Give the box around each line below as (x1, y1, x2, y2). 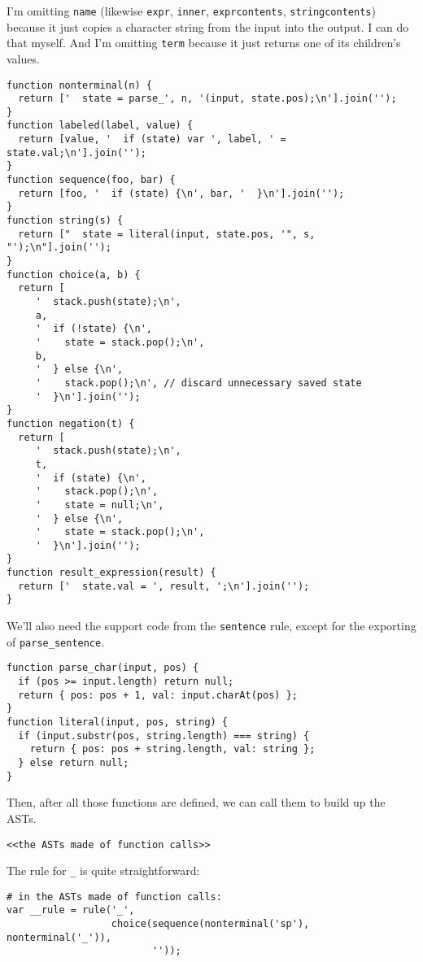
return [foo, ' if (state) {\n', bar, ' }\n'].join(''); (18, 187, 345, 199)
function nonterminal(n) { (7, 79, 152, 91)
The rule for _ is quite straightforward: (7, 862, 200, 879)
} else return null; (18, 757, 129, 768)
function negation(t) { (7, 417, 135, 429)
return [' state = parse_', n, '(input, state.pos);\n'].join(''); (18, 93, 397, 105)
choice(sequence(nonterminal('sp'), (111, 918, 310, 930)
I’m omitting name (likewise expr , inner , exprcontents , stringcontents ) (7, 2, 376, 19)
